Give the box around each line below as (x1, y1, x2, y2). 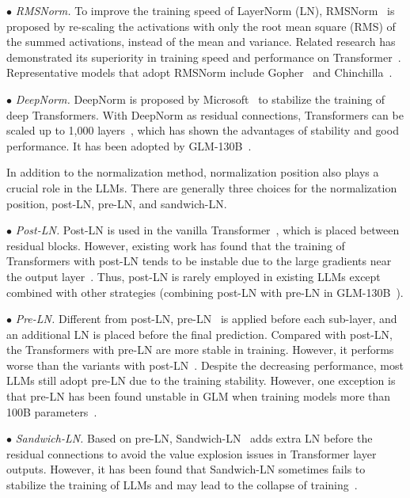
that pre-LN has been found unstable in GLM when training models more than (6, 388, 391, 405)
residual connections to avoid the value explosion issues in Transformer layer (6, 445, 377, 462)
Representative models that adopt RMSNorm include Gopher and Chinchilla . (6, 64, 393, 81)
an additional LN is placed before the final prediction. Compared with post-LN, (6, 325, 393, 342)
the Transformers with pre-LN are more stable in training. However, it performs (6, 341, 394, 358)
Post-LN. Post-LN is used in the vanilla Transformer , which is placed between (15, 222, 400, 238)
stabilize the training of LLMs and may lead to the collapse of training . (6, 477, 358, 493)
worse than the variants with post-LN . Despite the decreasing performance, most (6, 356, 404, 373)
